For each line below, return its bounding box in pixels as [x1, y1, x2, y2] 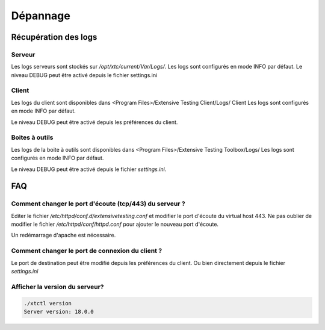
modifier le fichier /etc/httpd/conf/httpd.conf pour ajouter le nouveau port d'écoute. [11, 220, 219, 228]
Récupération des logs [11, 32, 97, 42]
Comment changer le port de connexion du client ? [11, 247, 162, 255]
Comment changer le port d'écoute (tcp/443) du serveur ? [11, 199, 186, 208]
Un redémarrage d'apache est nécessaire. [11, 232, 116, 239]
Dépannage [11, 9, 70, 22]
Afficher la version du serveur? [11, 282, 104, 291]
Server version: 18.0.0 [23, 308, 94, 315]
